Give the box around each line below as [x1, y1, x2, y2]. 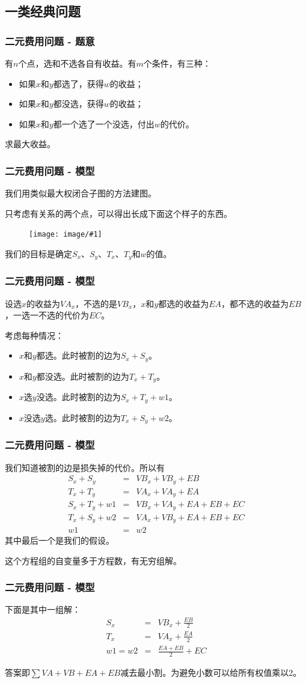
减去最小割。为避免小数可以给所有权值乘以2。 [120, 666, 302, 678]
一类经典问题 [5, 2, 81, 20]
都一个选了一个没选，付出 [53, 117, 155, 130]
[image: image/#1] [29, 230, 102, 239]
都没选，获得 [53, 97, 104, 110]
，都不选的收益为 [221, 297, 289, 309]
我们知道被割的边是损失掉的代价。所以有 [5, 461, 165, 473]
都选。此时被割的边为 [36, 349, 121, 362]
